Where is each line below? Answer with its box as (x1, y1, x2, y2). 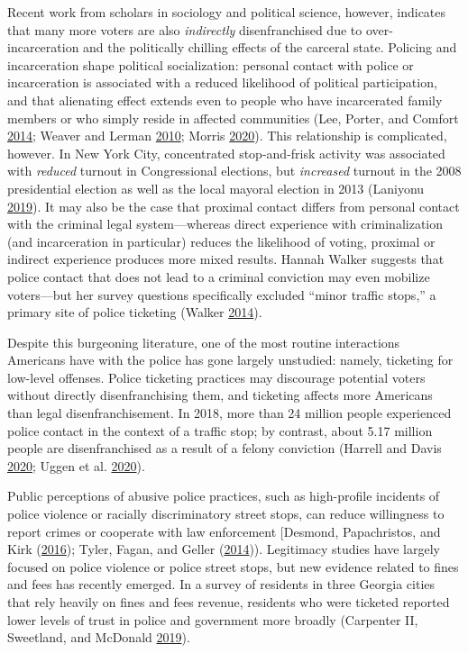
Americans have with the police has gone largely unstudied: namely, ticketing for (7, 350, 454, 369)
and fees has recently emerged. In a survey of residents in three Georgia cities (7, 575, 436, 594)
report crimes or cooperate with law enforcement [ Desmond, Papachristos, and (7, 521, 441, 540)
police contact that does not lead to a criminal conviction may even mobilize (7, 267, 430, 286)
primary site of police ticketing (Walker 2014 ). (7, 303, 262, 322)
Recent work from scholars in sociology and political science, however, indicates (7, 3, 446, 21)
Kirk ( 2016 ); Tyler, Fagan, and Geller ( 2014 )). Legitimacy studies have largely (7, 540, 440, 558)
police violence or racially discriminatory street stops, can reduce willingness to (7, 504, 445, 523)
